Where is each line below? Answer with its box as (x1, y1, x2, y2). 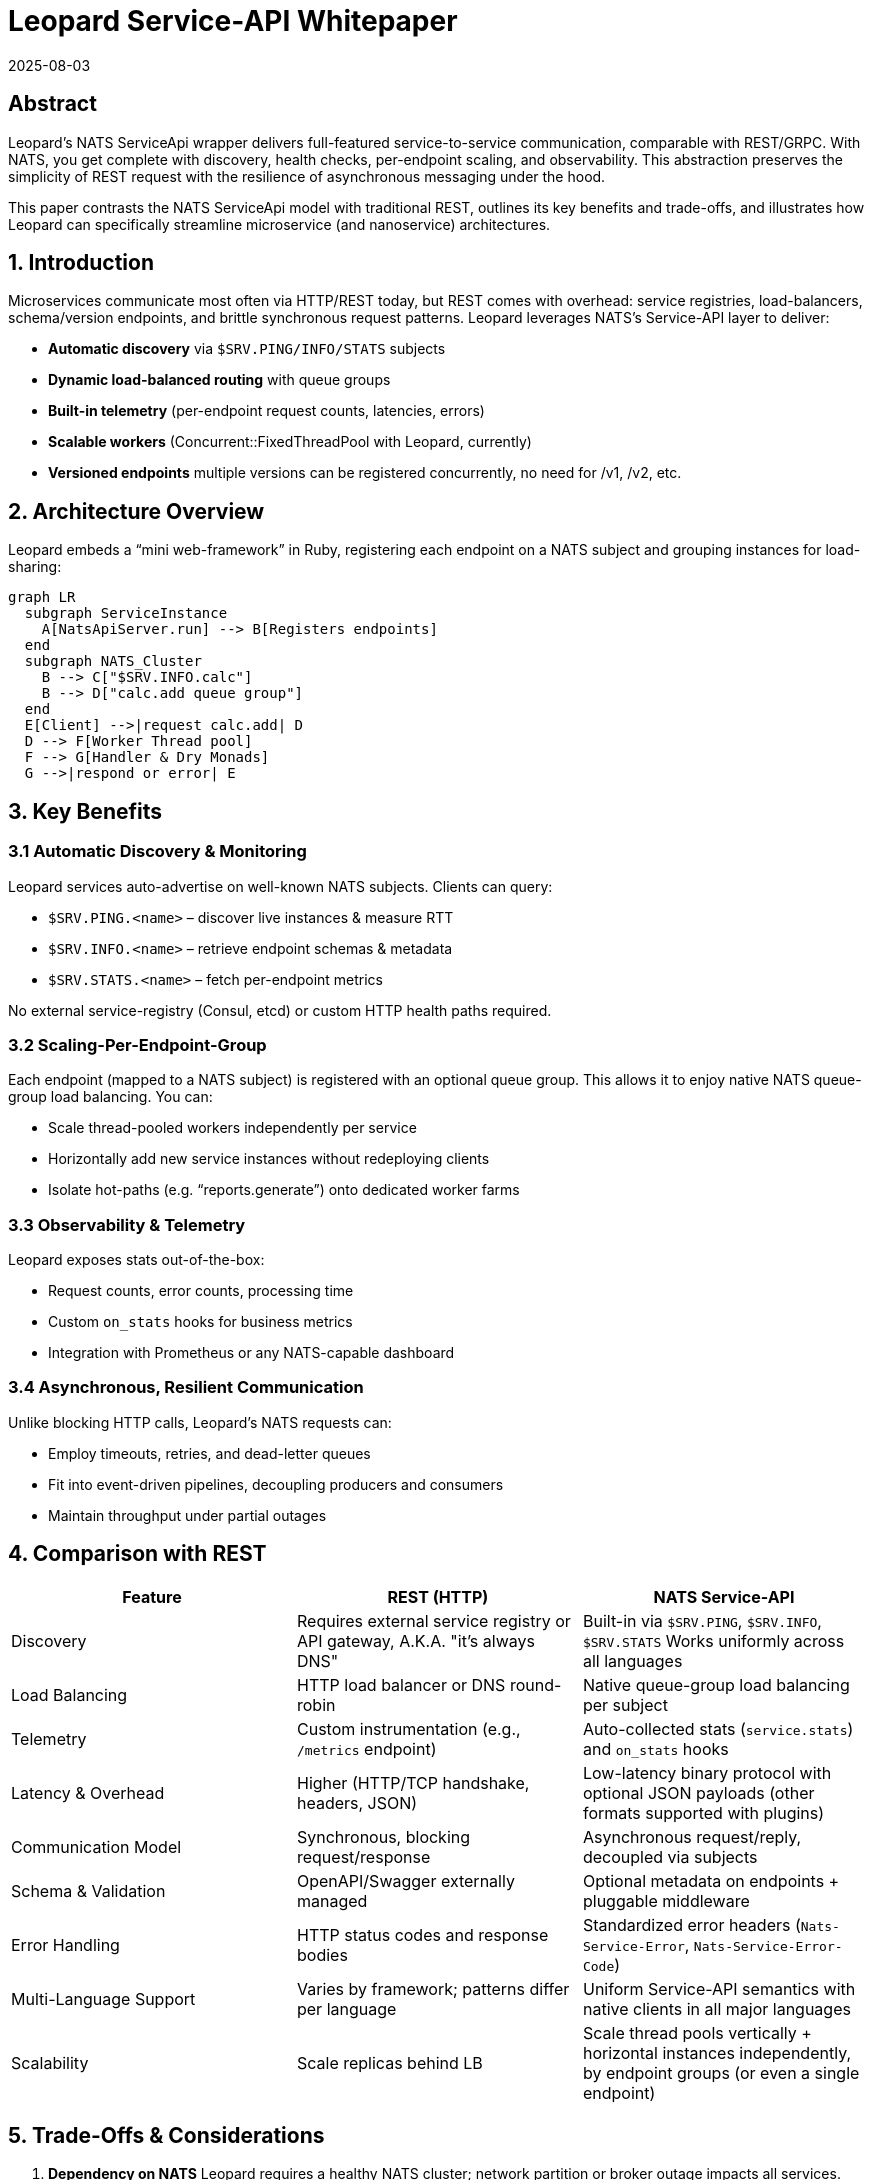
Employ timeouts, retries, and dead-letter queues (48, 1444, 371, 1462)
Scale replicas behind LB (296, 2052, 483, 2073)
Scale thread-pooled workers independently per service (48, 1119, 417, 1137)
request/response (296, 1846, 431, 1867)
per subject (582, 1694, 668, 1715)
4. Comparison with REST (8, 1541, 267, 1567)
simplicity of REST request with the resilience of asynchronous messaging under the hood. (8, 167, 606, 185)
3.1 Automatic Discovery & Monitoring (8, 841, 307, 862)
